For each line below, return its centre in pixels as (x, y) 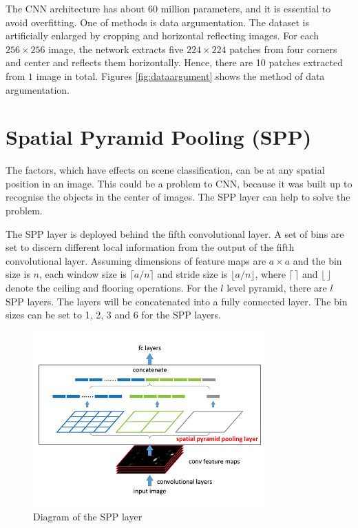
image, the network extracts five (116, 49)
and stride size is (192, 274)
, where (270, 274)
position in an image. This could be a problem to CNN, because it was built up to (179, 183)
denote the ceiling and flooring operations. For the (112, 288)
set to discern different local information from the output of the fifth (150, 247)
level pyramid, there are (277, 288)
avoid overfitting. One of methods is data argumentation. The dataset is (157, 22)
